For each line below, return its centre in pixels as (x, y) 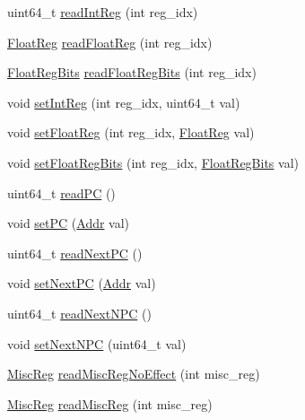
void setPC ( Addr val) (69, 223)
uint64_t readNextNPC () (79, 313)
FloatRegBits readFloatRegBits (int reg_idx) (132, 72)
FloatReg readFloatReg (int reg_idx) (110, 42)
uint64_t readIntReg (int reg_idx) (103, 12)
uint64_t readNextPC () (75, 253)
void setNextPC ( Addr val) (82, 283)
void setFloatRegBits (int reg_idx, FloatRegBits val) (153, 162)
